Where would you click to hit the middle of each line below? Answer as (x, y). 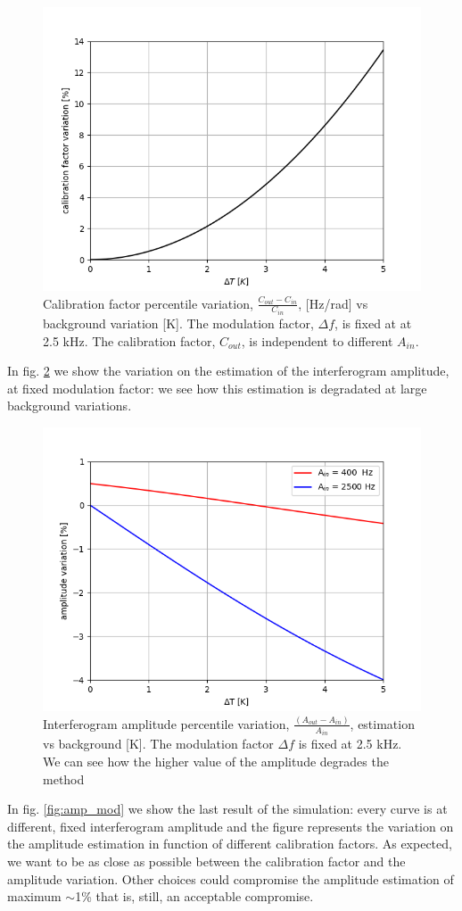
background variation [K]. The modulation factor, (178, 323)
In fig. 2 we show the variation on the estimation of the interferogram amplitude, (228, 371)
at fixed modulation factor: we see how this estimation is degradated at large (217, 388)
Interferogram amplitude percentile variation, (166, 723)
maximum (34, 896)
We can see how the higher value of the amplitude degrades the (216, 761)
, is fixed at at (373, 323)
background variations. (70, 406)
